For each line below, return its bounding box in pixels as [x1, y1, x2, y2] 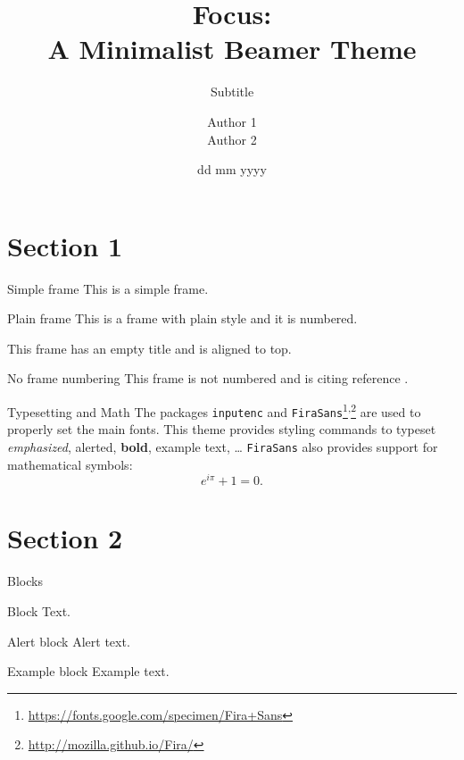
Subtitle [210, 82, 254, 101]
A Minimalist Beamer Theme [47, 30, 417, 67]
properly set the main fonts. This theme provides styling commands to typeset [7, 420, 436, 438]
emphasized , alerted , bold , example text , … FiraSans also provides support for [7, 437, 438, 455]
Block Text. [7, 601, 70, 620]
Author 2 [207, 129, 257, 148]
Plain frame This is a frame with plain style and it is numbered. [7, 309, 358, 328]
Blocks [7, 572, 43, 590]
